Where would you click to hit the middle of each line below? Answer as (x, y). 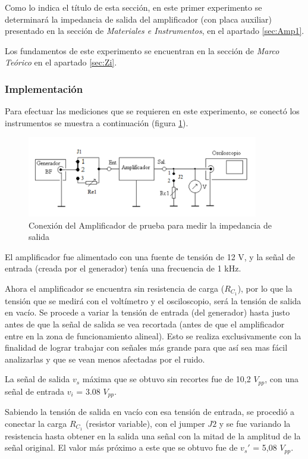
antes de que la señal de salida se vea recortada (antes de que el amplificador (145, 324)
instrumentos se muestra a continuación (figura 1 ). (97, 122)
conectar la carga (36, 423)
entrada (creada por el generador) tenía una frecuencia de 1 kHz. (123, 268)
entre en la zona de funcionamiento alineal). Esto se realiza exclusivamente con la (153, 335)
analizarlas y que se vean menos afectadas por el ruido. (105, 359)
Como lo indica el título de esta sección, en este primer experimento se (133, 7)
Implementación (44, 88)
